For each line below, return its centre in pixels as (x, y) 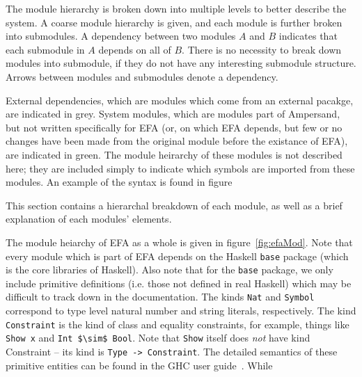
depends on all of (135, 49)
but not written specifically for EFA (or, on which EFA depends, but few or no (174, 127)
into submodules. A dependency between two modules (121, 36)
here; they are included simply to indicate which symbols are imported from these (180, 168)
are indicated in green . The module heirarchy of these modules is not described (174, 154)
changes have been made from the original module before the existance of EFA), (177, 141)
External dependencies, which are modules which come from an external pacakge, (180, 100)
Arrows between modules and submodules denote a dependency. (142, 76)
